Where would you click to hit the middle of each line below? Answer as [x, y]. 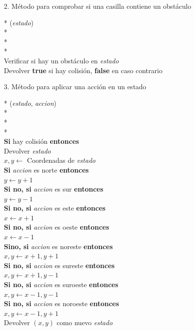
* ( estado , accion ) [30, 103]
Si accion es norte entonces [46, 169]
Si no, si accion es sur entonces [54, 189]
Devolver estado [27, 150]
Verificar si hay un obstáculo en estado [62, 60]
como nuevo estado [85, 322]
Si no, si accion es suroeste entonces [61, 284]
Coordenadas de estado [61, 160]
